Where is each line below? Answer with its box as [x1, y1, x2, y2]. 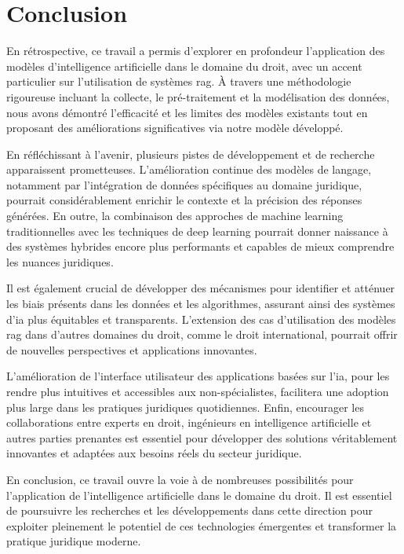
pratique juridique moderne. [6, 533, 141, 549]
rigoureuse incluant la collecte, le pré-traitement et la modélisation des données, [6, 88, 390, 105]
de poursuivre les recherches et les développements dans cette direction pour [6, 502, 373, 519]
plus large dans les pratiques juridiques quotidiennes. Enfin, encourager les [6, 398, 364, 415]
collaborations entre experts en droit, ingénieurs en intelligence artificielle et [6, 414, 372, 431]
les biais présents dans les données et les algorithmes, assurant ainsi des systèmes [6, 295, 395, 312]
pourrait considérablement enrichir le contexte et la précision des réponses [6, 192, 362, 208]
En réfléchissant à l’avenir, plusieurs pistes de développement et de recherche [6, 145, 375, 162]
